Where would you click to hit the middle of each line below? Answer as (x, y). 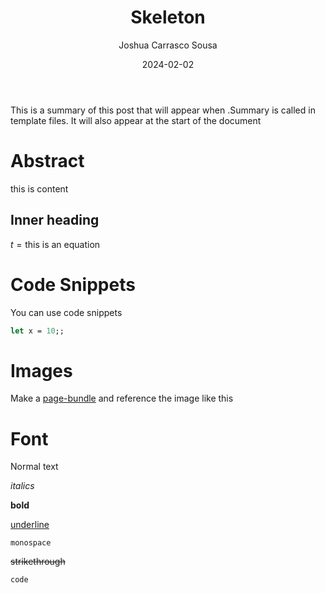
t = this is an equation (55, 244)
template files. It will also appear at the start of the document (136, 120)
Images (41, 370)
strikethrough (38, 562)
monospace (31, 543)
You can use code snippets (66, 312)
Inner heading (55, 220)
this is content (39, 188)
